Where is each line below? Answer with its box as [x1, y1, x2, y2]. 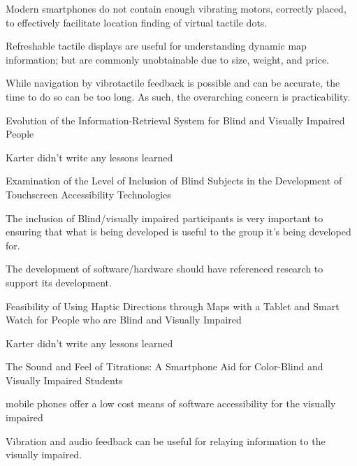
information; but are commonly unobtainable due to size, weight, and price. [6, 52, 330, 66]
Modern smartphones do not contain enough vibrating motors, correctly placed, [6, 1, 347, 15]
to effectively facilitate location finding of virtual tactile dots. [6, 15, 268, 29]
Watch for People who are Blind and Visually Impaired [6, 312, 242, 327]
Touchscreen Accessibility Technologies [6, 187, 171, 201]
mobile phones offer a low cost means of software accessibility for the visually [6, 396, 336, 411]
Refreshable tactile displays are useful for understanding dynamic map [6, 38, 307, 53]
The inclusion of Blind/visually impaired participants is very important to [6, 210, 323, 225]
